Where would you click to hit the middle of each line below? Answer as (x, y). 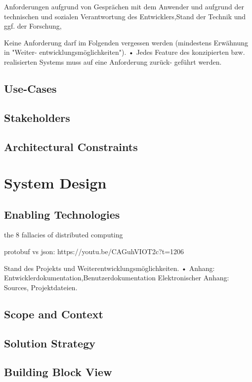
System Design (55, 183)
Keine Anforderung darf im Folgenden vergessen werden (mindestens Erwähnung (126, 42)
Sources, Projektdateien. (41, 287)
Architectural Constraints (71, 146)
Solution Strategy (50, 343)
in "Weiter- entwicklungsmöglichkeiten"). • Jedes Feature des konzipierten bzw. (125, 52)
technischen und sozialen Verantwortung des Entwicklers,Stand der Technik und (125, 16)
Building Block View (58, 372)
